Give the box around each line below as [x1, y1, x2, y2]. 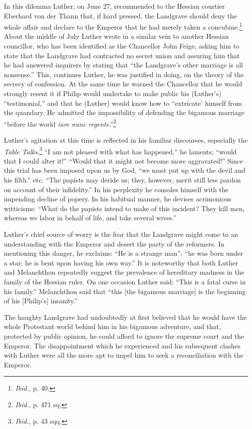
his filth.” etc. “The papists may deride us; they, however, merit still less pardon [4, 175, 241, 185]
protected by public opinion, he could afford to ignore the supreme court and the [4, 330, 244, 341]
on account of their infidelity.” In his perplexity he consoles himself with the [4, 184, 229, 194]
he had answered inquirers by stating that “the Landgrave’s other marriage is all [4, 60, 243, 70]
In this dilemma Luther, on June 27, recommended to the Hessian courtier [4, 1, 225, 11]
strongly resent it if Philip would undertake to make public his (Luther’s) [4, 88, 221, 98]
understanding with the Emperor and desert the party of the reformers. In [4, 238, 224, 248]
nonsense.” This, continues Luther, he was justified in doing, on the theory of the [4, 69, 244, 79]
